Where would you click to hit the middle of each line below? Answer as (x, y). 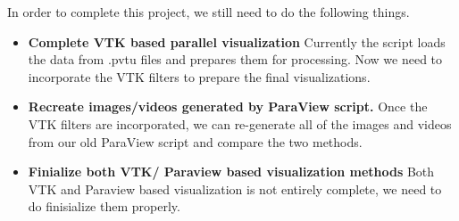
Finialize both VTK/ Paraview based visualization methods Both (231, 172)
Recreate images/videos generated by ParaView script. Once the (228, 106)
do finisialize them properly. (104, 206)
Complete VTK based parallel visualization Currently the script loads (237, 41)
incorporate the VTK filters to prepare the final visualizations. (199, 76)
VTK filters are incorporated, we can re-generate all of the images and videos (240, 123)
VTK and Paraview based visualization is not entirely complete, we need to (235, 188)
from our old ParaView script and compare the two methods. (195, 141)
